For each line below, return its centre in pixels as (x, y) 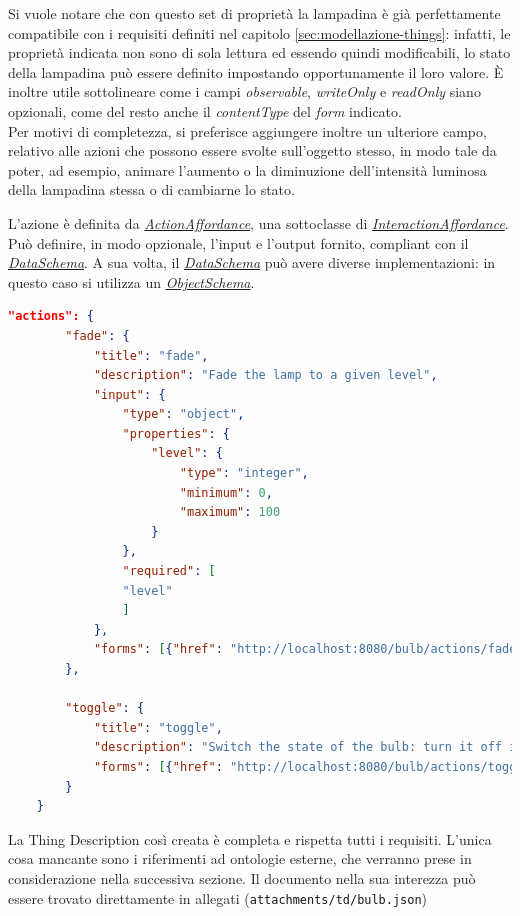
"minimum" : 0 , (226, 492)
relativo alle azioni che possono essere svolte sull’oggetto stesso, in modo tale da (252, 150)
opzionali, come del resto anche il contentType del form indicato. (205, 110)
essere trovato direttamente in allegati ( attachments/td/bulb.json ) (218, 897)
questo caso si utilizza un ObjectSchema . (131, 281)
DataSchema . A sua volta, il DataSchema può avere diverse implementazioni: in (252, 262)
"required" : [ (169, 571)
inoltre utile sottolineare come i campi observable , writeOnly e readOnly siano (244, 91)
